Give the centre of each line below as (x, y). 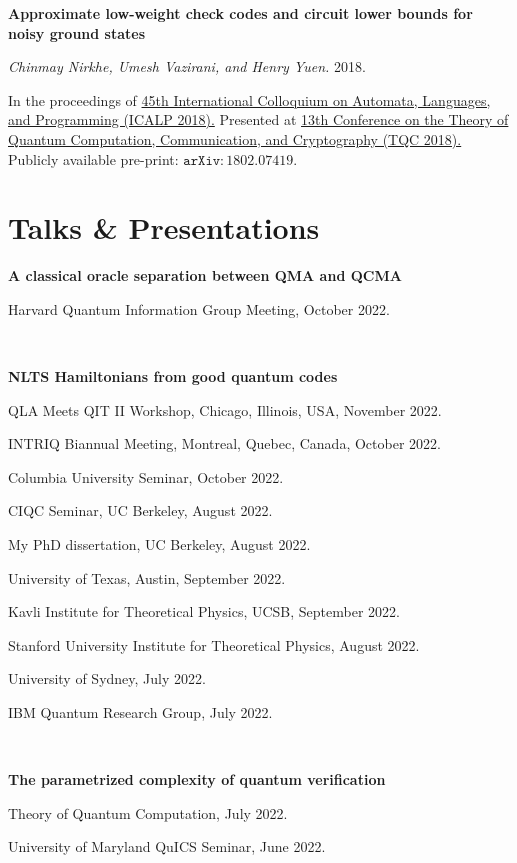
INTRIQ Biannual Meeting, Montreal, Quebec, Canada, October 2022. (224, 443)
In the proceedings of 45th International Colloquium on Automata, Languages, (249, 99)
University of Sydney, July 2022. (107, 678)
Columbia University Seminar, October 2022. (146, 476)
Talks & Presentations (164, 227)
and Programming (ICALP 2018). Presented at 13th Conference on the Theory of (258, 119)
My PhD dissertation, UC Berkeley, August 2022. (159, 544)
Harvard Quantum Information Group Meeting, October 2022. (199, 308)
